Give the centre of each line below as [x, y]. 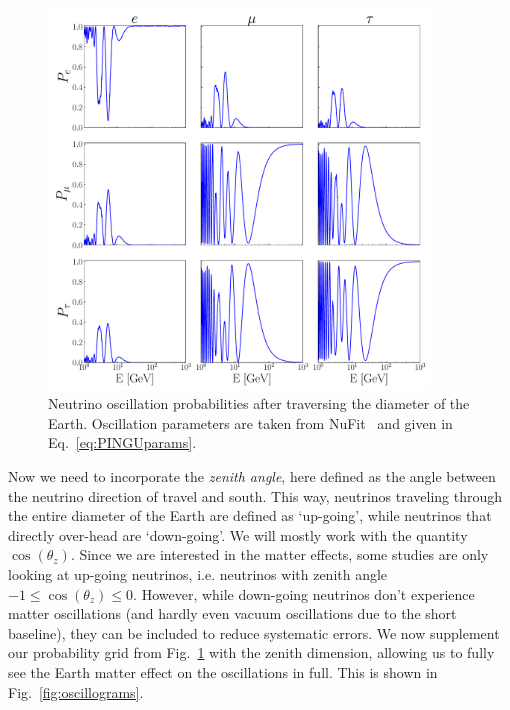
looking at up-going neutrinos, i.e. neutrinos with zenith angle [198, 573]
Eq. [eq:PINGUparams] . [122, 442]
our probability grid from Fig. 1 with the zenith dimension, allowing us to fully [251, 652]
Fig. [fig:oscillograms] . [76, 691]
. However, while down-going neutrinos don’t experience [304, 593]
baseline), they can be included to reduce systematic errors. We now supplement [254, 632]
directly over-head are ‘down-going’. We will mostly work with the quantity [238, 534]
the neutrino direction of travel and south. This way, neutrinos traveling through [255, 495]
